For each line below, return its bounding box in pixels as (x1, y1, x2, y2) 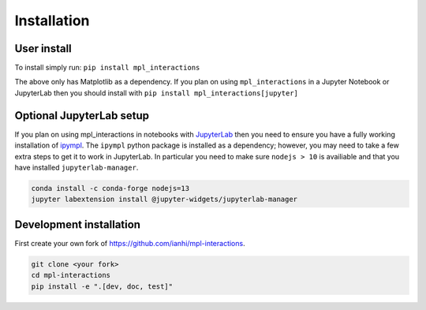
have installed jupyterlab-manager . (14, 162, 139, 172)
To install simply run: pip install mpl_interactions (14, 63, 200, 73)
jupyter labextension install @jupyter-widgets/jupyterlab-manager (31, 195, 298, 204)
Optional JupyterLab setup (14, 109, 150, 122)
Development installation (14, 218, 141, 231)
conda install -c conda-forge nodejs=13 (31, 184, 189, 192)
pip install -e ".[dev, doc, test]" (31, 282, 174, 291)
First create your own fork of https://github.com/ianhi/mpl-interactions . (14, 238, 245, 248)
